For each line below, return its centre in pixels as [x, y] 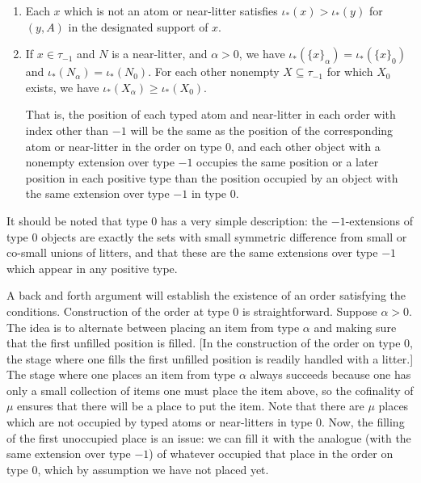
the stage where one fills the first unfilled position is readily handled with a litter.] [210, 358]
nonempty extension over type [100, 162]
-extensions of [379, 220]
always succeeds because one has [330, 374]
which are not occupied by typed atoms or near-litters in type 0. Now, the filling [206, 422]
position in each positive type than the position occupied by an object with [212, 177]
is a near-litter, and [160, 54]
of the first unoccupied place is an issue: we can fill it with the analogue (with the [209, 437]
